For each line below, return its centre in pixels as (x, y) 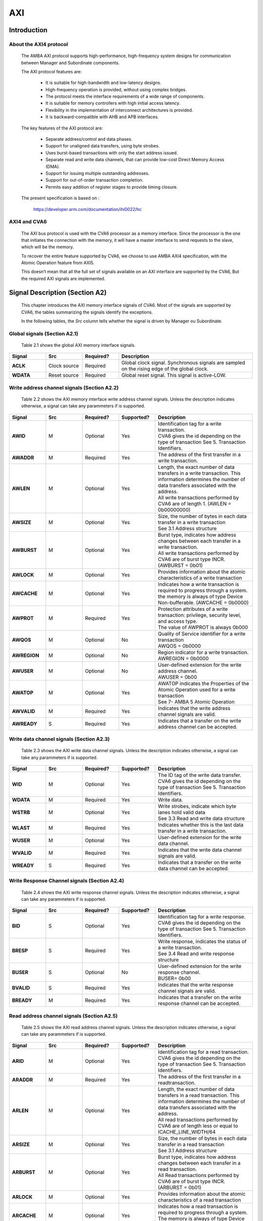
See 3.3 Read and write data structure (201, 819)
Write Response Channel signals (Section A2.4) (66, 881)
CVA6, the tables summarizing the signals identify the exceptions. (87, 312)
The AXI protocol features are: (52, 71)
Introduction (28, 30)
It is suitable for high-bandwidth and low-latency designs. (103, 83)
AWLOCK (23, 575)
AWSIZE (22, 522)
